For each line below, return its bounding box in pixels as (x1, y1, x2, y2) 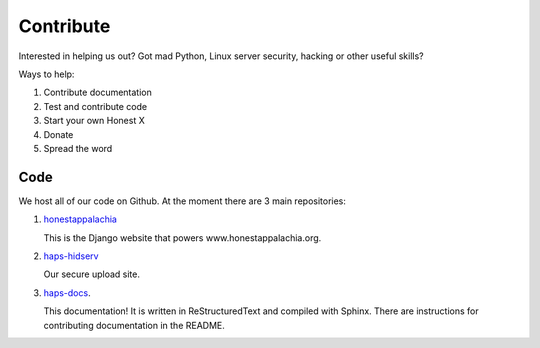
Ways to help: (18, 68, 75, 80)
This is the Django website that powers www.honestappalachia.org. (43, 231, 322, 244)
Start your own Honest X (43, 115, 145, 127)
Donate (43, 128, 74, 140)
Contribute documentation (43, 86, 152, 99)
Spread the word (43, 142, 113, 154)
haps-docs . (43, 286, 91, 299)
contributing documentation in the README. (43, 319, 225, 331)
